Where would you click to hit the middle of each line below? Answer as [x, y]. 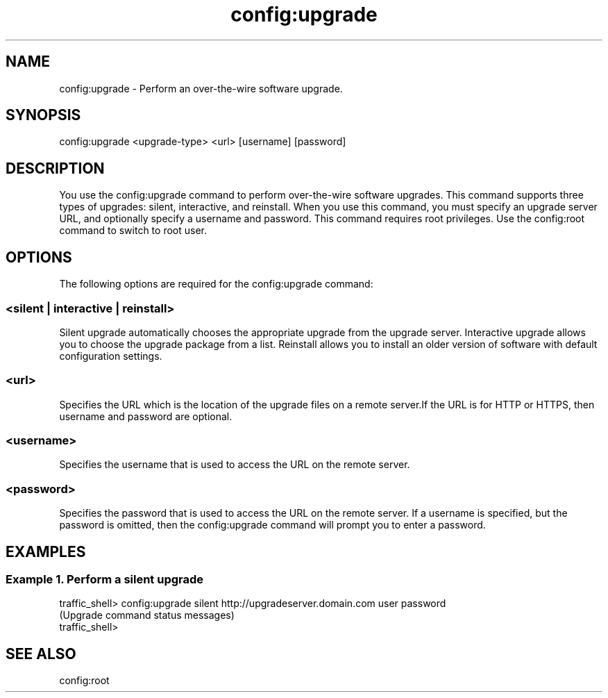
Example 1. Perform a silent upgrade [105, 579]
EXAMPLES [46, 551]
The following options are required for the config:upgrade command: [216, 284]
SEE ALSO [41, 654]
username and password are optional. [146, 416]
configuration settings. [111, 356]
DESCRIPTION [55, 168]
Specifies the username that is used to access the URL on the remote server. [235, 465]
